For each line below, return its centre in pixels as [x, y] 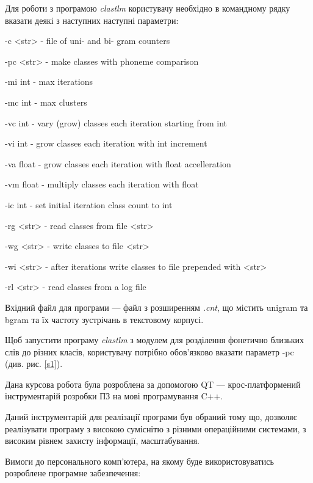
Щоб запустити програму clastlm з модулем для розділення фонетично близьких [154, 340]
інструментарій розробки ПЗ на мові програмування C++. [114, 396]
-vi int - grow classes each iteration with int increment [106, 143]
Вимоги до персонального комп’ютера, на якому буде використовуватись [139, 461]
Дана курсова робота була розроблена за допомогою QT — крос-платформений [153, 384]
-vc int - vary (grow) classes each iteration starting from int [116, 122]
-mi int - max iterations [49, 82]
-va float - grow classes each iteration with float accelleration [118, 163]
